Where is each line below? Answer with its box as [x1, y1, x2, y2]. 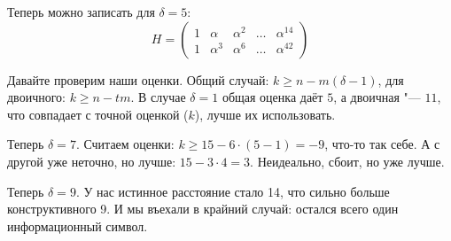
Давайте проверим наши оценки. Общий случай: [7, 70, 269, 89]
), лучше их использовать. [194, 105, 336, 123]
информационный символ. [7, 216, 148, 235]
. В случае [130, 88, 186, 106]
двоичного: [7, 88, 66, 106]
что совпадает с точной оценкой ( [7, 105, 189, 123]
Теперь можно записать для [7, 3, 155, 20]
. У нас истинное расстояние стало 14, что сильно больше [75, 182, 390, 200]
